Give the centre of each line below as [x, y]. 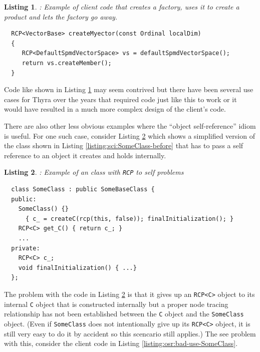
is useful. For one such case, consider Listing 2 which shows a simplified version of [129, 135]
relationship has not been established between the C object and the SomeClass [124, 314]
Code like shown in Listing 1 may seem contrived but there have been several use [129, 89]
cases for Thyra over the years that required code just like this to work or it [120, 99]
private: [26, 248]
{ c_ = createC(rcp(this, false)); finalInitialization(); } [129, 219]
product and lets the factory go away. [61, 16]
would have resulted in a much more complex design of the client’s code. [115, 109]
